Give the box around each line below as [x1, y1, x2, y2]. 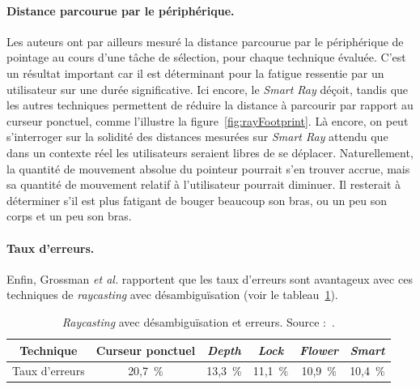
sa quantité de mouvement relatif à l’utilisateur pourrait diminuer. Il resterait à [6, 176, 401, 193]
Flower [299, 341, 339, 358]
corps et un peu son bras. [6, 207, 132, 224]
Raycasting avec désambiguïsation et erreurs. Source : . [62, 313, 335, 330]
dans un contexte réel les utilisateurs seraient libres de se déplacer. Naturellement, [6, 143, 414, 160]
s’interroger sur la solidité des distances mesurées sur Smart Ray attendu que [6, 128, 388, 145]
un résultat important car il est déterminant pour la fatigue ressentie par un [6, 64, 384, 81]
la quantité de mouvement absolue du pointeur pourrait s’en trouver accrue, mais [6, 160, 410, 177]
